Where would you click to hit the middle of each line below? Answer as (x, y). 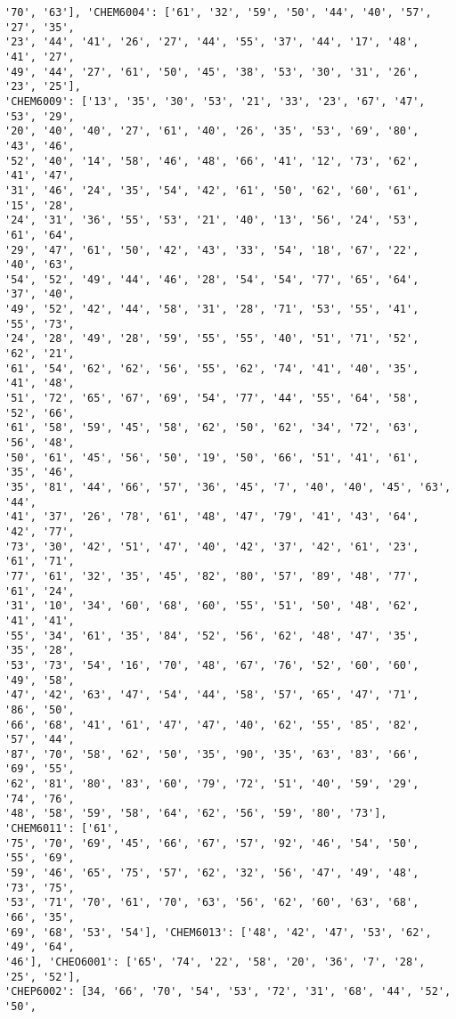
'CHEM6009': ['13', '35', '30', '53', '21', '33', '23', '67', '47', (215, 101)
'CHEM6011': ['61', (62, 829)
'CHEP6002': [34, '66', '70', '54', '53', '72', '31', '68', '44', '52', (228, 992)
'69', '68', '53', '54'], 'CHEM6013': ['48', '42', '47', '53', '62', (218, 932)
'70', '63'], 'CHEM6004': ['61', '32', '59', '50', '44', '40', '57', (218, 12)
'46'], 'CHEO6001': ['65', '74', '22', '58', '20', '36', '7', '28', (215, 962)
